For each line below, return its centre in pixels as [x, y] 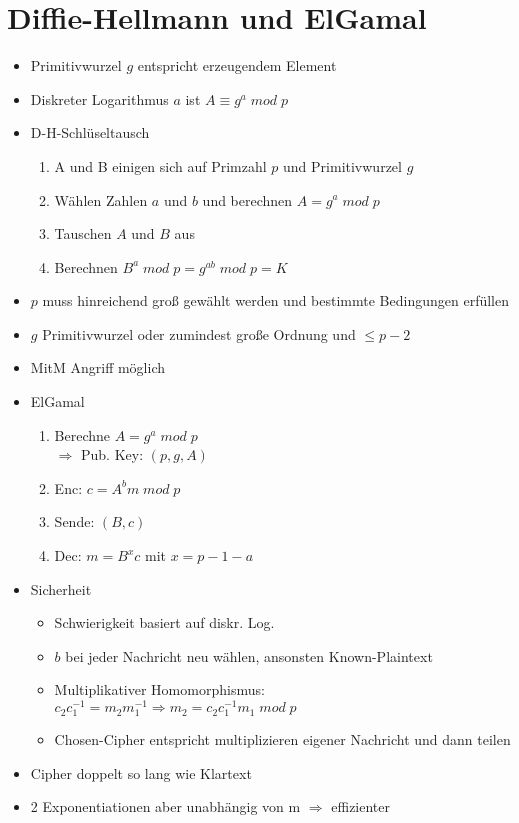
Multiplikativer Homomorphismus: [159, 689]
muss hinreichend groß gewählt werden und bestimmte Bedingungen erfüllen [275, 300]
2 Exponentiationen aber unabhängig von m [165, 806]
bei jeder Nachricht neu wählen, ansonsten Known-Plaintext [249, 655]
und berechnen [247, 199]
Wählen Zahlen [101, 199]
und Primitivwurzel [342, 165]
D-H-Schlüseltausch [90, 132]
